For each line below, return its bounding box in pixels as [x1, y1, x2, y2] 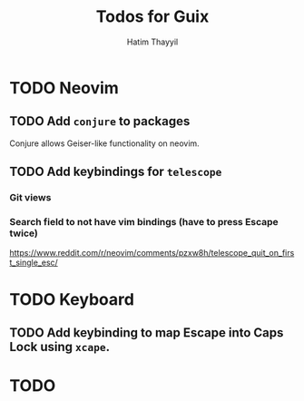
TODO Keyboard [9, 289, 134, 309]
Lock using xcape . [9, 338, 111, 355]
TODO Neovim [9, 77, 120, 98]
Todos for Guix [95, 6, 210, 27]
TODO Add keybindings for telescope [9, 164, 222, 180]
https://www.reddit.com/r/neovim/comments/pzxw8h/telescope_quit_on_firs [9, 248, 295, 259]
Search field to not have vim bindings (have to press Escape [9, 215, 279, 228]
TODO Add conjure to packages [9, 113, 191, 129]
